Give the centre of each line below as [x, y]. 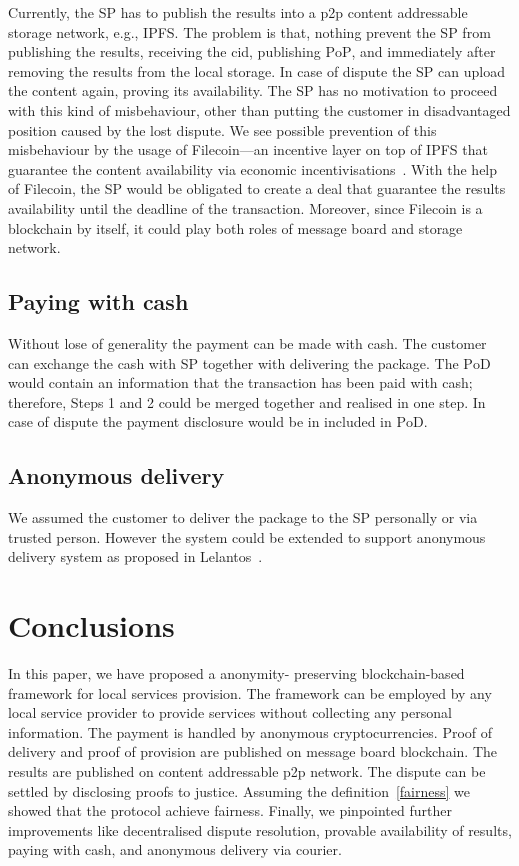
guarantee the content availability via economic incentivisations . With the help [253, 168]
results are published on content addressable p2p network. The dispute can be [247, 770]
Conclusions [91, 625]
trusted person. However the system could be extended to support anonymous [247, 536]
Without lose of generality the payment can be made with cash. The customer [247, 342]
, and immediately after [423, 51]
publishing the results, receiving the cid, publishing [164, 51]
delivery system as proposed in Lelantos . [135, 556]
